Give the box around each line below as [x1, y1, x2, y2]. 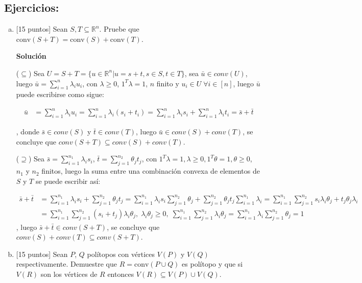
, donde [16, 126, 39, 137]
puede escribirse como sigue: [16, 89, 104, 100]
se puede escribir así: [35, 175, 101, 186]
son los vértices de [40, 269, 98, 279]
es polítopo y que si [182, 258, 243, 269]
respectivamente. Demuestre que [16, 258, 117, 269]
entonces [107, 269, 134, 279]
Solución [16, 51, 46, 61]
